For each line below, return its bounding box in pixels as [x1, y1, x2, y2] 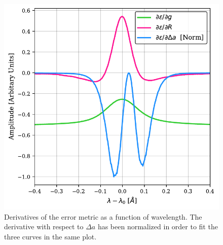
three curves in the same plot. [4, 231, 97, 241]
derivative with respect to [4, 221, 84, 232]
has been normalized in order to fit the [97, 221, 218, 232]
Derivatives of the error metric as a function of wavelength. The [4, 211, 202, 222]
